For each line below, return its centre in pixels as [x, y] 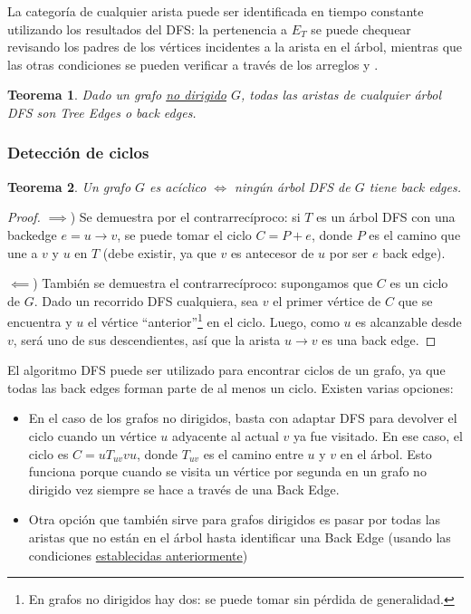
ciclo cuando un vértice [92, 435]
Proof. [24, 217]
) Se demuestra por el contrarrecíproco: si [185, 217]
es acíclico [178, 186]
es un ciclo [419, 283]
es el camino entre [253, 453]
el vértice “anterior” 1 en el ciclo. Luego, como [213, 320]
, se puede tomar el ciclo [184, 234]
